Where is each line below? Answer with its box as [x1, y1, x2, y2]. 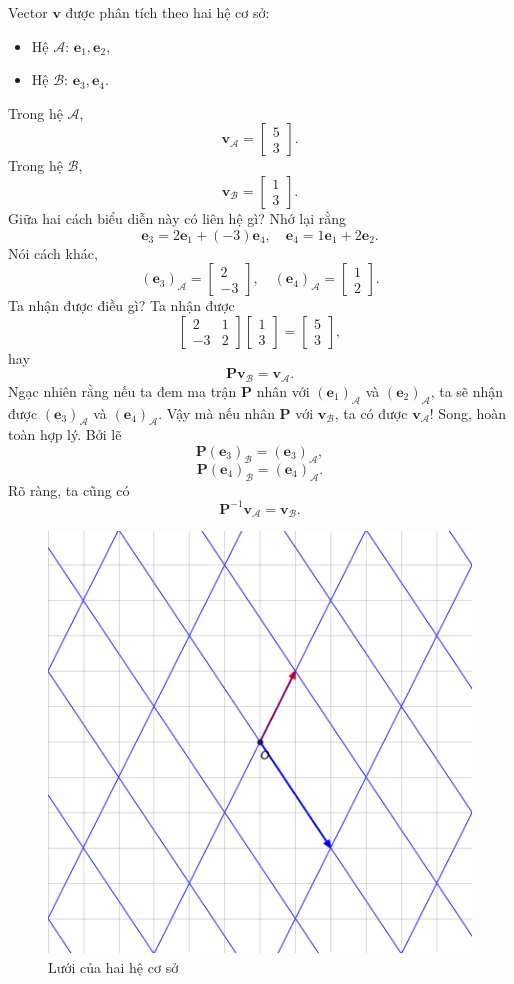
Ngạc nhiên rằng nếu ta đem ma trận [8, 380, 237, 401]
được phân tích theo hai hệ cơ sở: [65, 2, 270, 22]
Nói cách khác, [8, 242, 98, 263]
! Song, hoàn [429, 402, 507, 423]
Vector [8, 2, 48, 22]
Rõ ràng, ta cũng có [8, 479, 130, 500]
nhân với [256, 380, 310, 401]
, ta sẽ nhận [430, 380, 504, 401]
